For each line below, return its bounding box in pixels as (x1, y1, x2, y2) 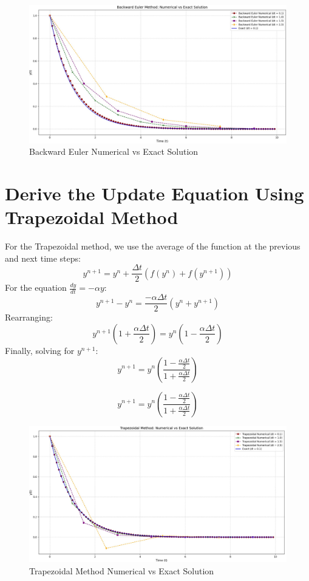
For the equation (5, 281, 67, 294)
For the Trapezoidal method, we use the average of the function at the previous (5, 240, 301, 253)
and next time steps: (5, 251, 81, 264)
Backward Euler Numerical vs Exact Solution (29, 145, 199, 158)
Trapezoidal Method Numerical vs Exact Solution (29, 564, 214, 577)
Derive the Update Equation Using (5, 181, 304, 206)
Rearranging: (5, 311, 53, 324)
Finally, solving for (5, 344, 75, 356)
